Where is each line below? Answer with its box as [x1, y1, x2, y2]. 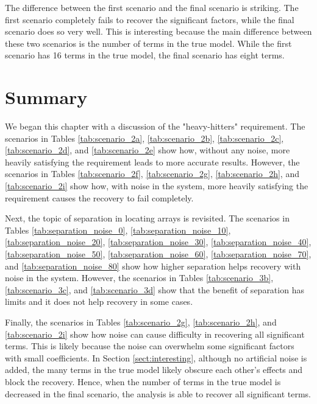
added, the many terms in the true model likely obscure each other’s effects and [5, 363, 303, 376]
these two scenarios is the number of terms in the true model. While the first [5, 37, 292, 49]
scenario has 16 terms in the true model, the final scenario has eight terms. [5, 49, 285, 61]
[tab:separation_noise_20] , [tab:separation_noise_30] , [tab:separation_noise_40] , [5, 235, 312, 248]
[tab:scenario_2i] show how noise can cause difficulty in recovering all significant [5, 327, 305, 340]
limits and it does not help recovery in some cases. [5, 295, 193, 308]
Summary [5, 85, 88, 110]
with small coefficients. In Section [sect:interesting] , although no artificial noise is [5, 351, 307, 364]
